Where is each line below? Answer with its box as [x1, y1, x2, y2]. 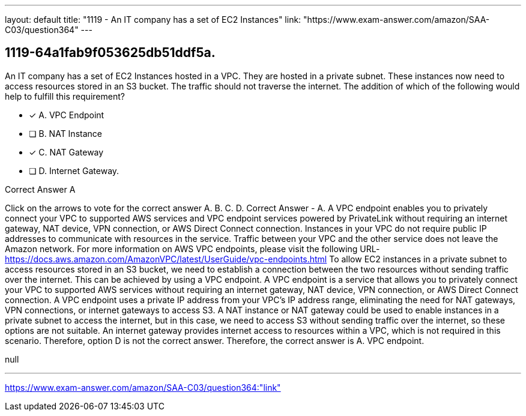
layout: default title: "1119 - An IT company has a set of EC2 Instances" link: [5, 14, 301, 25]
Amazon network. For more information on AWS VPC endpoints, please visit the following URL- [5, 243, 380, 254]
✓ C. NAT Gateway [29, 146, 104, 157]
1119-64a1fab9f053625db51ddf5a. [5, 45, 216, 61]
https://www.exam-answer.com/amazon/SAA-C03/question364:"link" [5, 382, 281, 393]
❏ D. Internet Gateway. [29, 165, 119, 176]
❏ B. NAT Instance [29, 128, 102, 139]
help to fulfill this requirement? [5, 91, 125, 101]
